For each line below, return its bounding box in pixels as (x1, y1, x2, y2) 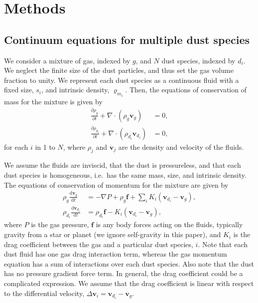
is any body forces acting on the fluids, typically (96, 219, 243, 230)
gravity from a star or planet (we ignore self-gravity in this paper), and (4, 229, 221, 240)
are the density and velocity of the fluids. (118, 141, 244, 152)
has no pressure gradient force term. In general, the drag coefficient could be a (4, 268, 243, 279)
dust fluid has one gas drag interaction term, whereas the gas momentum (4, 249, 227, 259)
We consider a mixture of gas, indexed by (4, 55, 130, 65)
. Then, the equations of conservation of (125, 84, 247, 95)
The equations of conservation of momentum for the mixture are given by (4, 179, 229, 190)
